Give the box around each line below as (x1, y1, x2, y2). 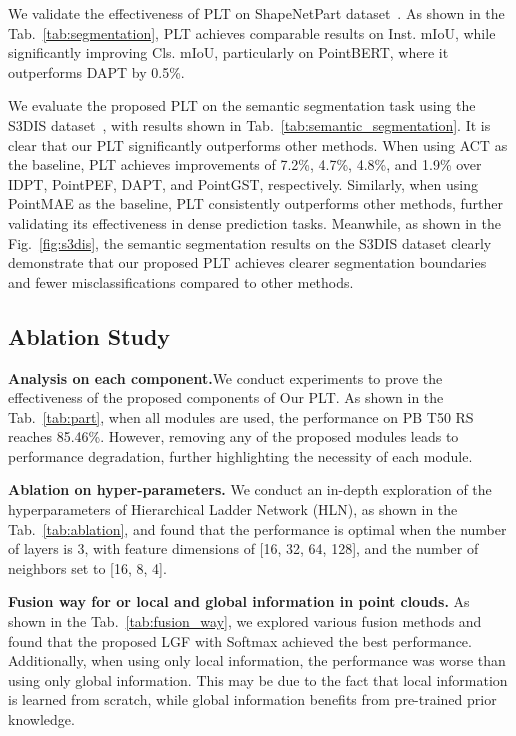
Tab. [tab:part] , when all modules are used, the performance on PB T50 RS (8, 406, 474, 427)
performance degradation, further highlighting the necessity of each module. (8, 445, 473, 466)
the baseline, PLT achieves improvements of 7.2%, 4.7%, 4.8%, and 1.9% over (8, 154, 482, 175)
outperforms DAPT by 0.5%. (8, 61, 185, 82)
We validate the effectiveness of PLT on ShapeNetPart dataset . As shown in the (8, 3, 505, 23)
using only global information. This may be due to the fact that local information (8, 669, 508, 690)
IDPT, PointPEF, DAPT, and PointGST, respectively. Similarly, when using (8, 173, 478, 194)
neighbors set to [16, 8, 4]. (8, 557, 167, 578)
